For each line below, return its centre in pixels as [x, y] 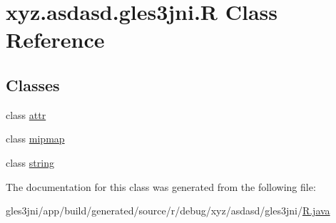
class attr [26, 114]
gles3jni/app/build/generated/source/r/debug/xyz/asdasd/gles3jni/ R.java [168, 211]
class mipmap [35, 139]
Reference [55, 40]
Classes [33, 84]
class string [30, 162]
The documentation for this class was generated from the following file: [161, 186]
